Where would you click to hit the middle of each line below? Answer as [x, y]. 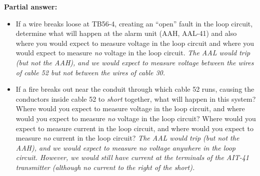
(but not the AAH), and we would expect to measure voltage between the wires [135, 62]
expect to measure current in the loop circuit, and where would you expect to [134, 128]
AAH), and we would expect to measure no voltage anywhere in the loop [125, 147]
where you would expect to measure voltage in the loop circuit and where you [135, 43]
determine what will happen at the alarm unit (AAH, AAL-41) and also [126, 33]
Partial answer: [31, 6]
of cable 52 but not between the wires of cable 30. [90, 72]
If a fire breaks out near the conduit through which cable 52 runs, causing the [135, 89]
